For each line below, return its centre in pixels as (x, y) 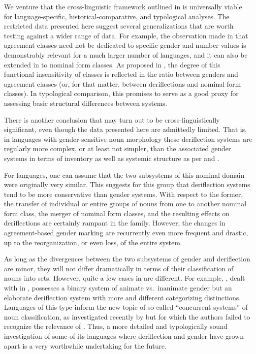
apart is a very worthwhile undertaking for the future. (85, 345)
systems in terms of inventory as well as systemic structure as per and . (112, 158)
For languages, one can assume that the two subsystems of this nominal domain (124, 175)
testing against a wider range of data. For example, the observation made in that (126, 35)
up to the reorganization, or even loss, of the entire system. (93, 242)
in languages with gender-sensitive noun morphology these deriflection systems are (128, 139)
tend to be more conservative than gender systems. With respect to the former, (124, 194)
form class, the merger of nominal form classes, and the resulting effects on (117, 213)
